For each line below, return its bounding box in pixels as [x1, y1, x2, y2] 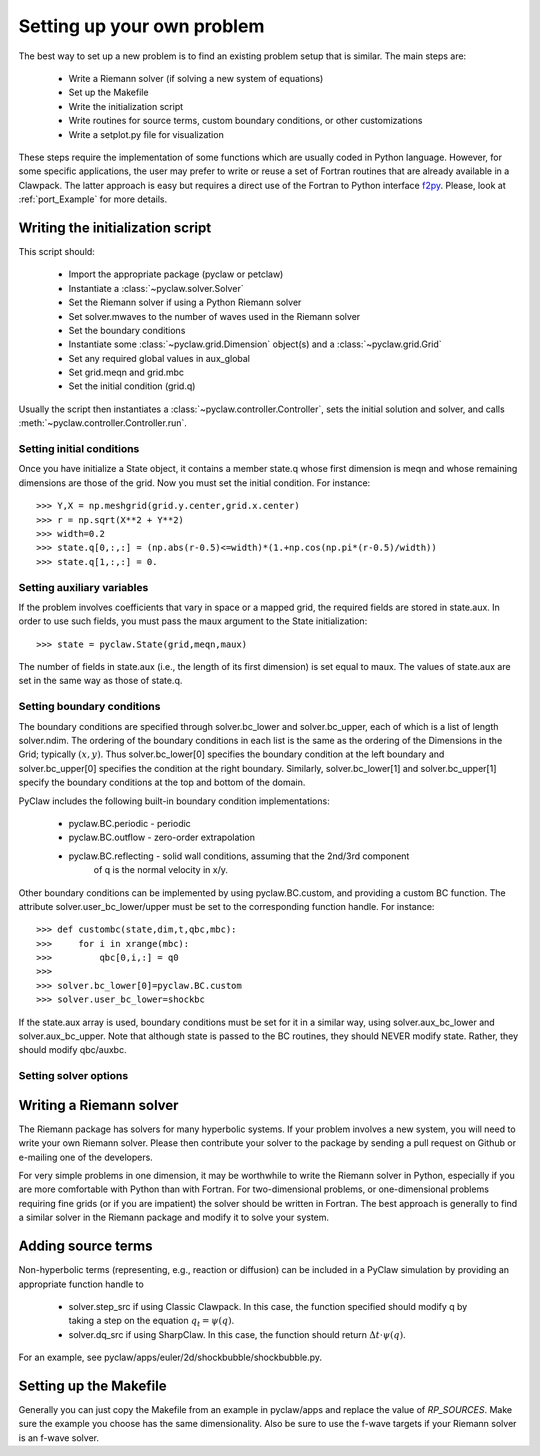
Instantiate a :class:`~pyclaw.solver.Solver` [68, 282, 244, 294]
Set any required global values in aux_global [68, 352, 250, 364]
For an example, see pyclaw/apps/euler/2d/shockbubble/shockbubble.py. [18, 1351, 323, 1364]
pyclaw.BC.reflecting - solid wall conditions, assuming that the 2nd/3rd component [68, 850, 410, 862]
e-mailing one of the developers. [18, 1151, 154, 1163]
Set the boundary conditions [68, 324, 186, 336]
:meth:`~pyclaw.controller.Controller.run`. [18, 417, 187, 429]
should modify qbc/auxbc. [18, 1044, 127, 1056]
